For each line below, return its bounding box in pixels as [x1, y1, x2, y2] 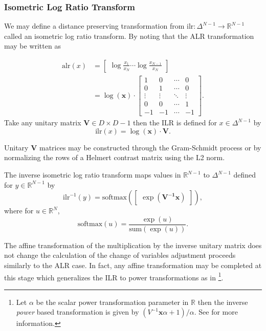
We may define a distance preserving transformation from [4, 20, 185, 31]
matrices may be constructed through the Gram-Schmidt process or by [39, 142, 261, 152]
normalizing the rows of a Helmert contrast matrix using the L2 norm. [4, 152, 225, 163]
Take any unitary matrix [4, 117, 81, 128]
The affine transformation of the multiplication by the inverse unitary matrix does [4, 239, 262, 250]
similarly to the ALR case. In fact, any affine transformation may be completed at [4, 260, 262, 271]
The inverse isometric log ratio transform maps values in [4, 169, 181, 180]
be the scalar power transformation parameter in [36, 296, 189, 307]
